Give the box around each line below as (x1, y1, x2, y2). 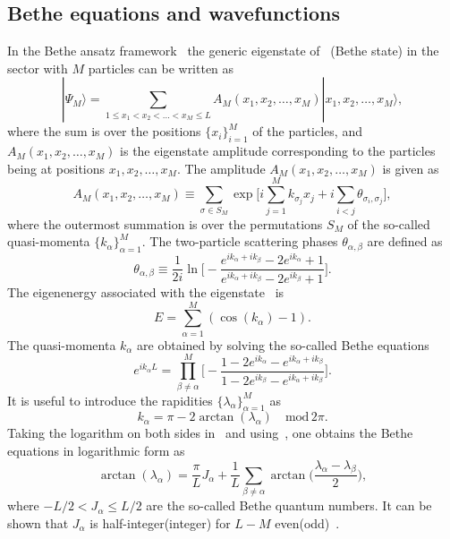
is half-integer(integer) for (89, 513, 231, 532)
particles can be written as (88, 58, 234, 77)
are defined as (367, 232, 443, 251)
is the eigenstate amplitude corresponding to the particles (120, 141, 436, 160)
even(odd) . (275, 513, 340, 532)
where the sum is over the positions (7, 122, 201, 141)
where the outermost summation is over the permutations (7, 214, 323, 233)
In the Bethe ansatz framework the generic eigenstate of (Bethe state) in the (7, 41, 439, 60)
